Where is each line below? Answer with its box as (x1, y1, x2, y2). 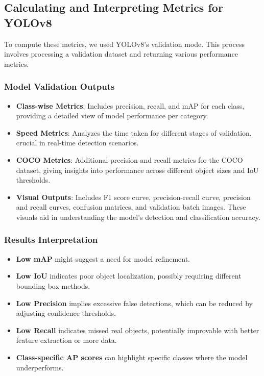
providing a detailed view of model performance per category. (16, 110, 208, 121)
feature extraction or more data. (16, 335, 117, 345)
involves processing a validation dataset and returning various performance (4, 48, 238, 59)
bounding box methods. (16, 280, 90, 291)
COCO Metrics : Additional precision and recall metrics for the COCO (16, 154, 243, 165)
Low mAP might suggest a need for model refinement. (16, 253, 190, 264)
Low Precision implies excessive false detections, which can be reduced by (16, 297, 253, 308)
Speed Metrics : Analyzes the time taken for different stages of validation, (16, 127, 252, 138)
